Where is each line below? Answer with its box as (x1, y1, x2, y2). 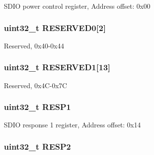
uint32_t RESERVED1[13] (4, 61, 111, 73)
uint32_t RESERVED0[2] (4, 21, 106, 33)
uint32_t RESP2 (4, 140, 71, 152)
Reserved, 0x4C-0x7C (4, 80, 67, 90)
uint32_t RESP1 (4, 101, 71, 113)
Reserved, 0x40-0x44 (4, 40, 64, 50)
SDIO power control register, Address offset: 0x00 (4, 1, 151, 11)
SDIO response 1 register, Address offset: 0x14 (4, 120, 141, 130)
